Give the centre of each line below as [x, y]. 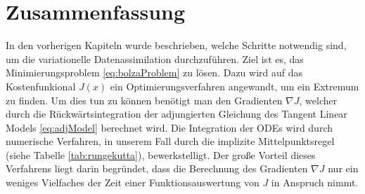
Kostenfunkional [41, 86]
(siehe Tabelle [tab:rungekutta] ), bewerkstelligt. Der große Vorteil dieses [161, 154]
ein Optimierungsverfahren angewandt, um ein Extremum [235, 86]
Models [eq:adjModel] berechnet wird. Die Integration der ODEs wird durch [169, 127]
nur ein [343, 168]
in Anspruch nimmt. [315, 182]
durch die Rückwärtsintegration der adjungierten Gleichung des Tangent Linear [177, 114]
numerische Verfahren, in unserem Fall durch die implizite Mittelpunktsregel [170, 141]
